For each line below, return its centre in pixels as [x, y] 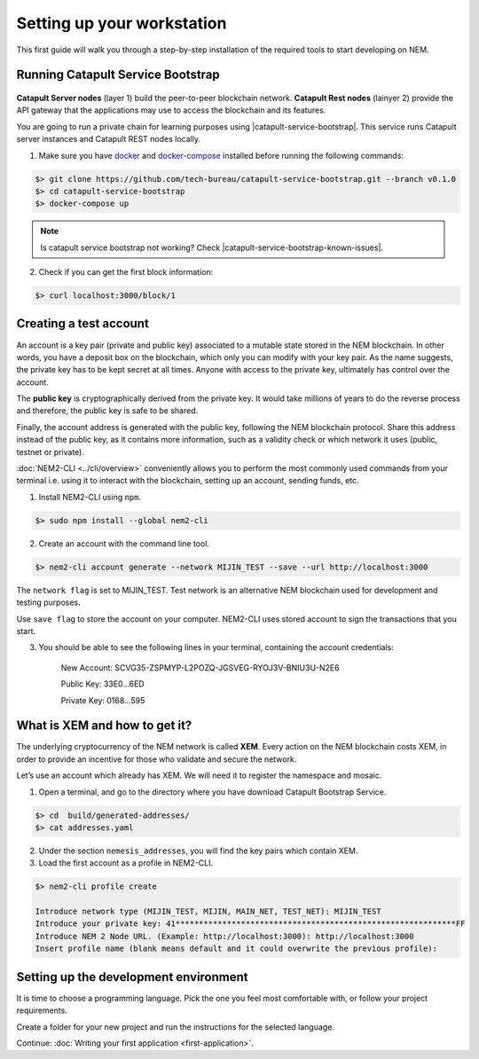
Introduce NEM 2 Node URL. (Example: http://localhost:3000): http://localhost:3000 [224, 936]
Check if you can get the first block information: [126, 272]
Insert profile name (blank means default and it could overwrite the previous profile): [236, 949]
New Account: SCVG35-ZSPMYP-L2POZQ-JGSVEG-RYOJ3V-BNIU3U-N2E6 [200, 667]
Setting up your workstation [122, 23]
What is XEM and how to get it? [104, 726]
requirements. [42, 1010]
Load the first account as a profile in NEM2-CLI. [126, 863]
